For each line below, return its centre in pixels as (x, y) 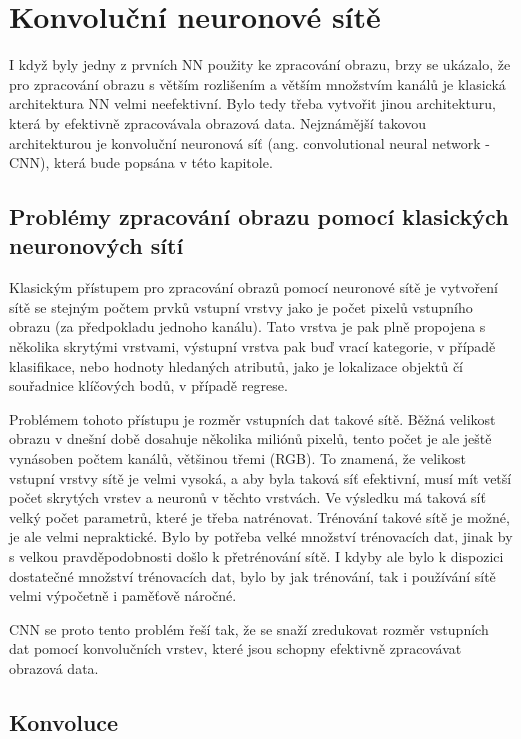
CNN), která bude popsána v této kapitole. (141, 162)
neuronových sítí (96, 245)
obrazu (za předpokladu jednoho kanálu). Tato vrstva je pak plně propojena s (247, 326)
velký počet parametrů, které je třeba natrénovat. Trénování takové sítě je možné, (259, 516)
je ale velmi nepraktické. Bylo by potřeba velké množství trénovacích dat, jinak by (261, 536)
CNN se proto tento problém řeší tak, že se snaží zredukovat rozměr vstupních (249, 628)
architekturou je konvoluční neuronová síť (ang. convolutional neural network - (249, 142)
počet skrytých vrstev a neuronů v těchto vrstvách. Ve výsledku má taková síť (247, 497)
